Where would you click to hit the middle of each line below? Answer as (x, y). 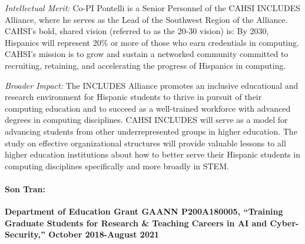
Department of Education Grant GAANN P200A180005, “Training (144, 211)
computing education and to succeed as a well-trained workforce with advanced (148, 108)
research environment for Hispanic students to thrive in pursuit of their (133, 97)
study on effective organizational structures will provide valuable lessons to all (145, 143)
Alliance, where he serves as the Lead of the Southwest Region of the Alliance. (146, 19)
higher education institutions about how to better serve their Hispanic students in (152, 154)
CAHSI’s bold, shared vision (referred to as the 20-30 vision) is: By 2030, (137, 31)
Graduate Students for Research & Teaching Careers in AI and (136, 223)
